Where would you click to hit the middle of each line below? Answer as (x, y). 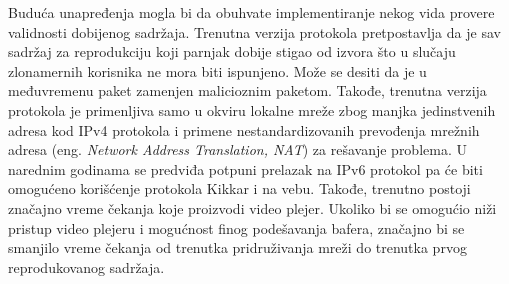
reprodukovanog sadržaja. (86, 266)
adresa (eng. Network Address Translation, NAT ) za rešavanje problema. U (237, 149)
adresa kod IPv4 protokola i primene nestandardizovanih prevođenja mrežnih (244, 129)
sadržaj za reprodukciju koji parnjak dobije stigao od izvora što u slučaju (232, 51)
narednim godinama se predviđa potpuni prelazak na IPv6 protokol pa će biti (245, 168)
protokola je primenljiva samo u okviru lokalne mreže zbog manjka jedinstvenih (252, 109)
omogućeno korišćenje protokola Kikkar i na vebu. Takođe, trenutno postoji (239, 188)
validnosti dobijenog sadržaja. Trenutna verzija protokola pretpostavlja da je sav (254, 31)
